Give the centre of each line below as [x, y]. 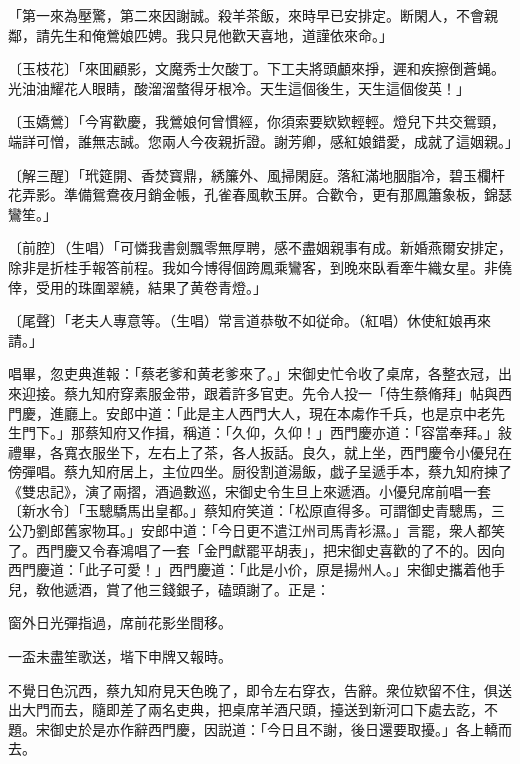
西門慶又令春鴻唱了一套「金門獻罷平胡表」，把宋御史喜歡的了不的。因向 [270, 549]
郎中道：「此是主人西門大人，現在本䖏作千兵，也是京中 [298, 412]
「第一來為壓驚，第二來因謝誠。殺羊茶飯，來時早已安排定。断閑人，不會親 [253, 15]
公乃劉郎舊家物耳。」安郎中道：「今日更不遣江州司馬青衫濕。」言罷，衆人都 [249, 530]
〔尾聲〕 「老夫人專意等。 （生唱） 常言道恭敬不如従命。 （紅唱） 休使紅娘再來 [249, 320]
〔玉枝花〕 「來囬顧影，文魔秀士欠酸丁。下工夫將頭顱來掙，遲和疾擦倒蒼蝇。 [256, 68]
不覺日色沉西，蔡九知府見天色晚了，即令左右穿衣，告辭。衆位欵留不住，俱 [253, 689]
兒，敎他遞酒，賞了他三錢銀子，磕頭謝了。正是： [169, 588]
